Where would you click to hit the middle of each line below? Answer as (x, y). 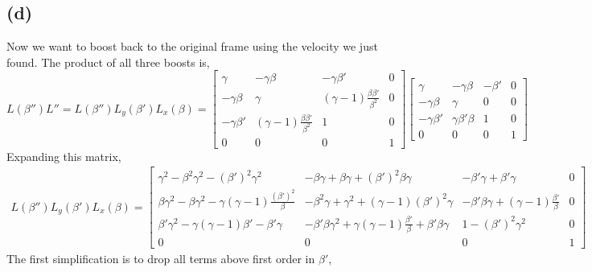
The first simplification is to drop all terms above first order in (161, 259)
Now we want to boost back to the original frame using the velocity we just (192, 46)
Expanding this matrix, (64, 156)
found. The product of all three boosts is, (108, 62)
